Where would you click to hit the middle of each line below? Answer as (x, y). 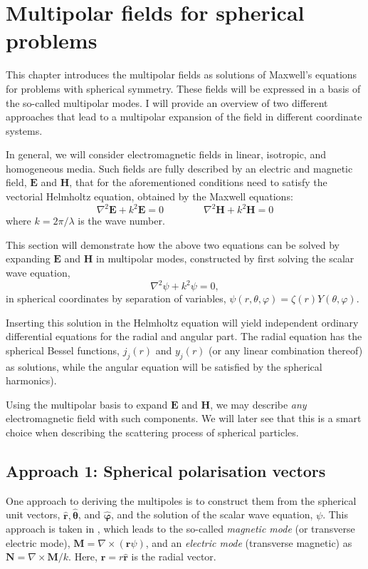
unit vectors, (33, 514)
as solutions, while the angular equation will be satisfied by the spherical (164, 366)
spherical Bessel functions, (63, 350)
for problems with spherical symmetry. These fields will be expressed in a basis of (183, 88)
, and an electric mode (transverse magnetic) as (249, 542)
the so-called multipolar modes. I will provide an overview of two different (167, 102)
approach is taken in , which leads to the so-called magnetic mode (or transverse (180, 529)
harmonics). (31, 380)
